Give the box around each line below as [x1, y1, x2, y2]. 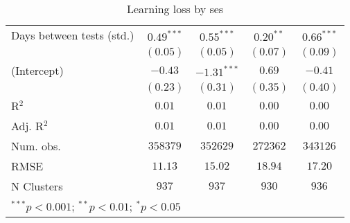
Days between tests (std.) [11, 27, 134, 43]
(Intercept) [11, 62, 64, 78]
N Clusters [11, 178, 63, 194]
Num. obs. [11, 138, 61, 154]
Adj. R [11, 118, 44, 134]
